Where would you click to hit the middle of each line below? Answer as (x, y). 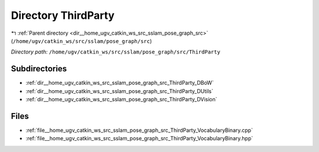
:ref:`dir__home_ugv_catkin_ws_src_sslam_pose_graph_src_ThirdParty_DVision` (122, 100)
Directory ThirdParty (63, 15)
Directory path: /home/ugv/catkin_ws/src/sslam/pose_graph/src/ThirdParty (116, 52)
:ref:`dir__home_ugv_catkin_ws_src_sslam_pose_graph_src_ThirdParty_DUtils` (120, 91)
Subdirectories (39, 69)
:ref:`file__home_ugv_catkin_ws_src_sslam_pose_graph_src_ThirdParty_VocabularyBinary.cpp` (139, 130)
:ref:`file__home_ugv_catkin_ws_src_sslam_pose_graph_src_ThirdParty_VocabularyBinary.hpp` (139, 138)
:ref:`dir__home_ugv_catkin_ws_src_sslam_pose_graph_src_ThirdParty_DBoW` (120, 83)
